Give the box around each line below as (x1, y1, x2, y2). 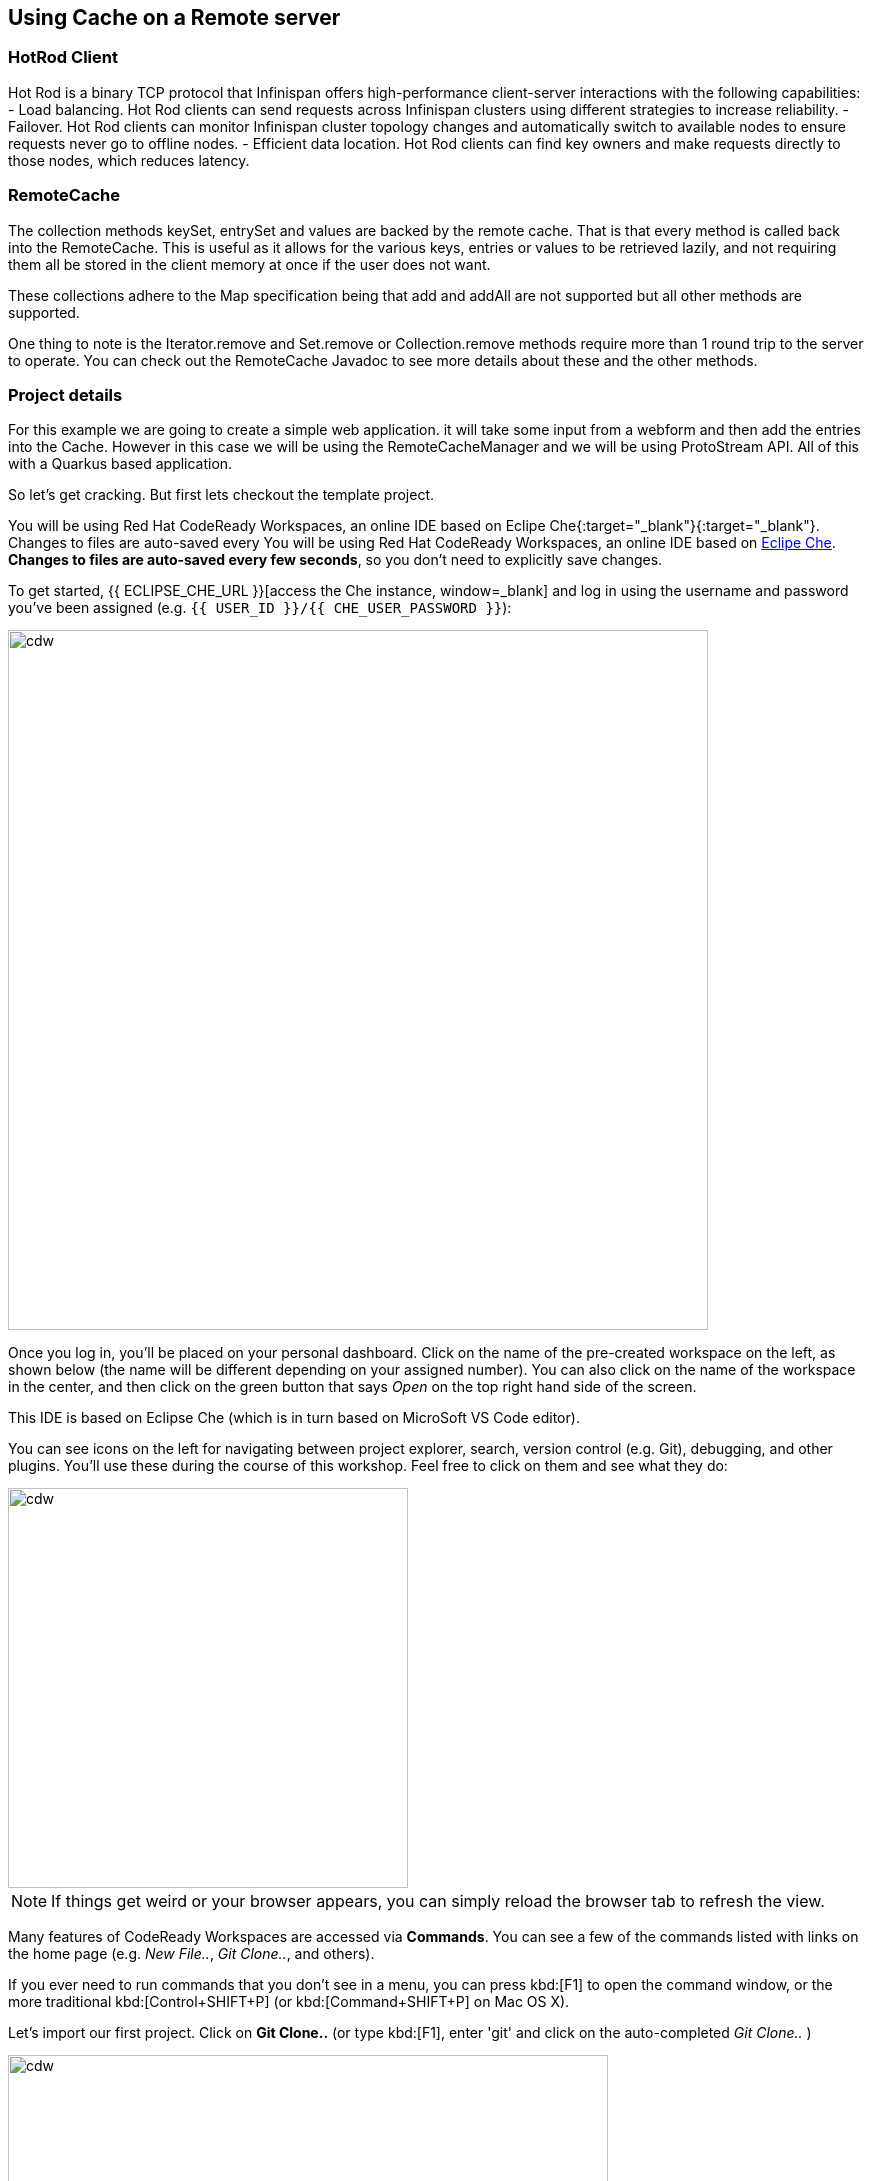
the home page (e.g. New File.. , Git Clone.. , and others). (8, 1945, 375, 1963)
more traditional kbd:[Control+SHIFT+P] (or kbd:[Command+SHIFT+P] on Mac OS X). (8, 1993, 570, 2011)
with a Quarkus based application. (8, 455, 233, 473)
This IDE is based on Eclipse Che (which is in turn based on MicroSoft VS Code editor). (8, 1409, 580, 1427)
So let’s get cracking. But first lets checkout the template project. (8, 486, 435, 504)
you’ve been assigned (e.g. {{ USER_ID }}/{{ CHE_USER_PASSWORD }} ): (8, 599, 512, 617)
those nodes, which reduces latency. (8, 151, 250, 169)
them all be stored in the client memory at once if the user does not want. (8, 255, 491, 273)
